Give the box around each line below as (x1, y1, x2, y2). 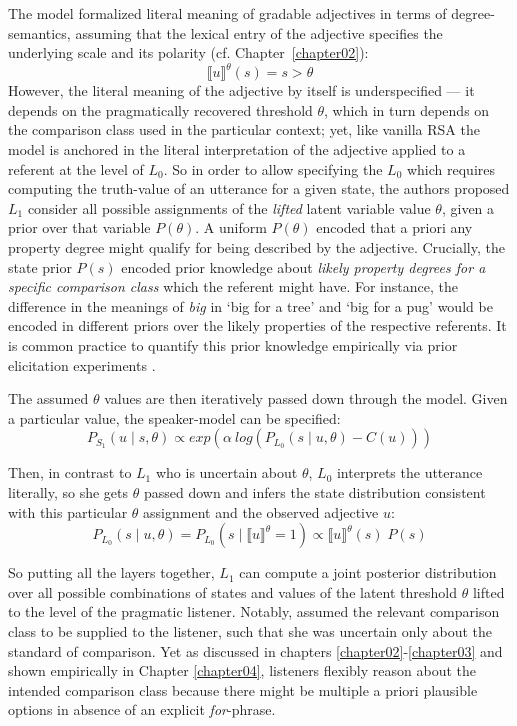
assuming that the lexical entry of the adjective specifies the (75, 22, 443, 43)
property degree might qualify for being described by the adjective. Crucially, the (8, 237, 505, 258)
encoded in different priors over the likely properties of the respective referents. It (8, 315, 507, 336)
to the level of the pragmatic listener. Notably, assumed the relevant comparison (8, 601, 500, 622)
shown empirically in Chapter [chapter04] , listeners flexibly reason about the (8, 660, 476, 681)
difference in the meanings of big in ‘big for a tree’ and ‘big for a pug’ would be (8, 295, 493, 316)
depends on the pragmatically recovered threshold (8, 99, 313, 120)
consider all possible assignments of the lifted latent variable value (27, 197, 431, 218)
